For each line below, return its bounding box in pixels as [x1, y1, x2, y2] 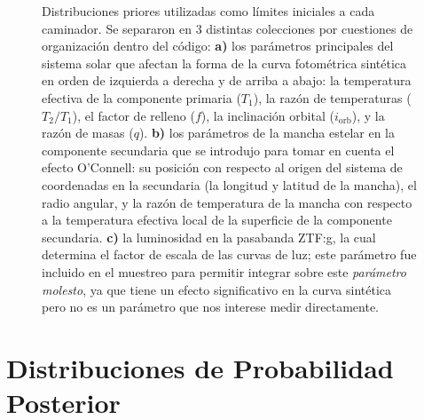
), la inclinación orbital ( [200, 106, 334, 124]
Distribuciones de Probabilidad [6, 349, 394, 385]
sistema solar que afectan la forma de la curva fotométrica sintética [42, 53, 407, 72]
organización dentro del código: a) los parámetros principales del [42, 36, 394, 55]
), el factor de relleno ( [72, 106, 195, 124]
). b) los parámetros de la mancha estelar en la [138, 123, 396, 142]
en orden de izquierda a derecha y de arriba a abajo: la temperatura [42, 71, 412, 90]
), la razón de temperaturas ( [253, 88, 412, 107]
